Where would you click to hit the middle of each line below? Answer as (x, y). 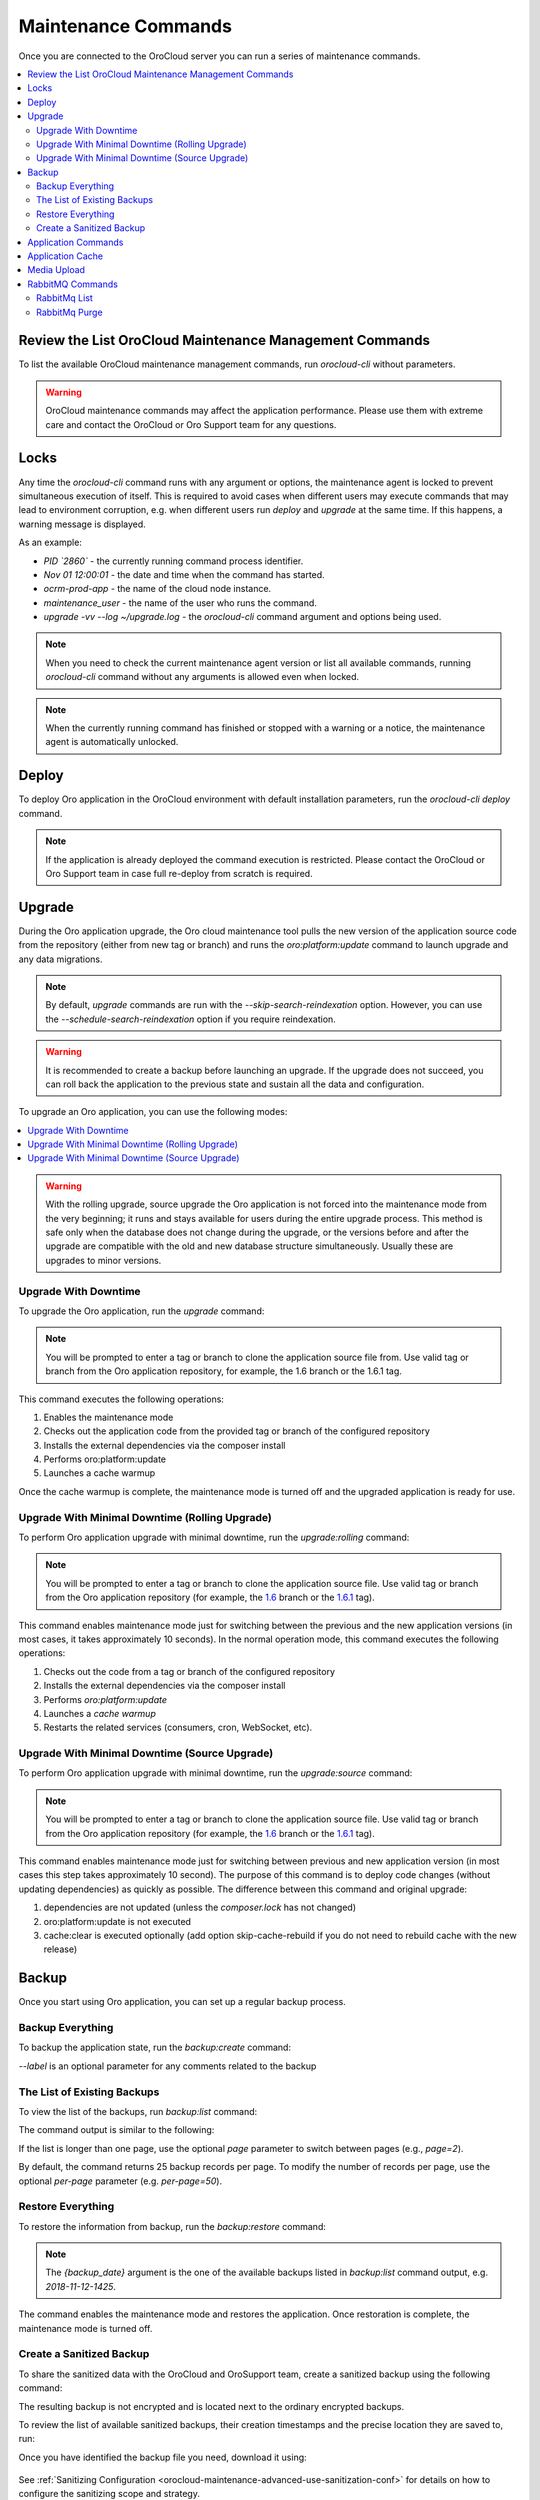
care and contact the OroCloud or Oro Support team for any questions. (191, 424)
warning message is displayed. (82, 524)
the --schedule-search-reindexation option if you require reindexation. (191, 1019)
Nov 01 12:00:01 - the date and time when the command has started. (184, 574)
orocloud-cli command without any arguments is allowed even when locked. (202, 677)
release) (60, 1949)
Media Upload (56, 270)
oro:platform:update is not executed (117, 1921)
